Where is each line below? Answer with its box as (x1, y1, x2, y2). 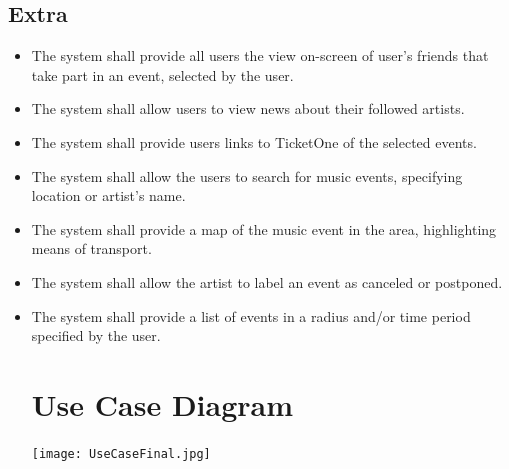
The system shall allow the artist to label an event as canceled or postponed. (31, 271, 503, 292)
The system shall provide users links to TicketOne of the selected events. (31, 131, 477, 152)
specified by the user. (31, 325, 161, 346)
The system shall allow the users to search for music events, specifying (31, 165, 463, 186)
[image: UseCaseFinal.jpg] (31, 446, 211, 461)
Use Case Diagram (31, 383, 294, 424)
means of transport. (31, 238, 152, 259)
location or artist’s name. (31, 185, 186, 206)
